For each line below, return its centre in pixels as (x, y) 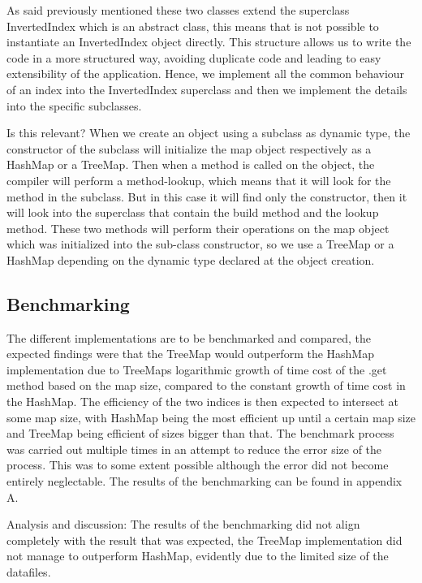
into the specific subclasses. (74, 105)
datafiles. (29, 572)
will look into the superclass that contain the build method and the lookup (193, 212)
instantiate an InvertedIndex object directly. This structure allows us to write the (209, 42)
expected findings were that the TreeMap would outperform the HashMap (190, 354)
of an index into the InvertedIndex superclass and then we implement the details (207, 89)
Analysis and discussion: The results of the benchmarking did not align (183, 524)
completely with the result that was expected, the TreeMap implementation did (205, 540)
